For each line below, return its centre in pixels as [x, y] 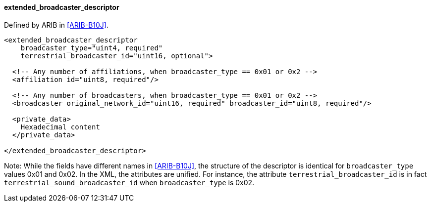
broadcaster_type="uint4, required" [92, 48]
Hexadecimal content [60, 127]
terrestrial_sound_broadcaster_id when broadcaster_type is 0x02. [129, 182]
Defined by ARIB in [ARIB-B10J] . [56, 25]
